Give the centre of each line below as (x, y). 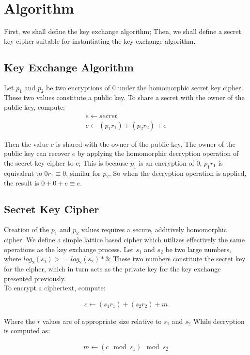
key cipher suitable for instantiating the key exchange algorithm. (100, 41)
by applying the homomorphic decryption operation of (158, 153)
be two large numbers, (198, 249)
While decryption (219, 321)
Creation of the (26, 229)
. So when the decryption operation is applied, (178, 173)
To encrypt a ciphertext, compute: (55, 288)
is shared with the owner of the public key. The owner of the (146, 144)
